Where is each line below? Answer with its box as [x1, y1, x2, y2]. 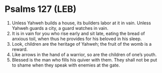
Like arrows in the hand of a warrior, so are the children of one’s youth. [11, 51, 157, 58]
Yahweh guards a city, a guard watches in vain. [11, 25, 109, 31]
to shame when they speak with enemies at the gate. [11, 62, 120, 68]
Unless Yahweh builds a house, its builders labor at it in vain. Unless [11, 20, 151, 26]
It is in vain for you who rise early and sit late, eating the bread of [11, 30, 145, 36]
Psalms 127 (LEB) [4, 3, 77, 15]
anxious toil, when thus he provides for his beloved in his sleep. [11, 36, 142, 42]
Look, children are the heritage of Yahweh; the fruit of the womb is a [11, 41, 152, 47]
